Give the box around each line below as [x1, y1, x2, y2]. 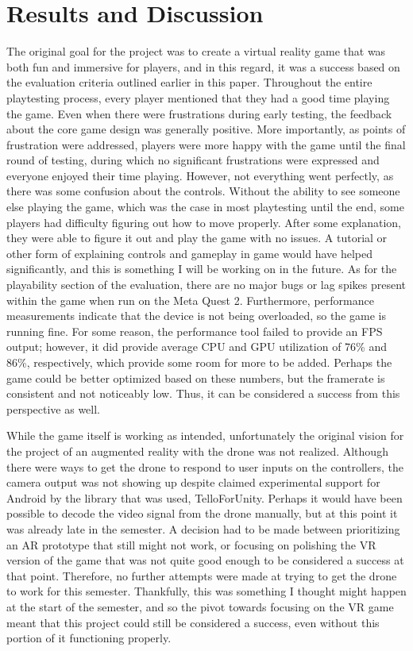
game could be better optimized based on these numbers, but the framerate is [6, 369, 385, 386]
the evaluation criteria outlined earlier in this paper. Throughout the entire [6, 74, 372, 91]
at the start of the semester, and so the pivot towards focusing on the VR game [6, 598, 394, 614]
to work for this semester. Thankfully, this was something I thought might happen [6, 583, 407, 599]
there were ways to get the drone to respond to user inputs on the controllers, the [6, 458, 403, 475]
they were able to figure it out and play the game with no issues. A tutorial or [6, 229, 388, 246]
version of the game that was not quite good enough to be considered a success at [6, 552, 404, 568]
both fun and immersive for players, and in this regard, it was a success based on [6, 58, 400, 75]
